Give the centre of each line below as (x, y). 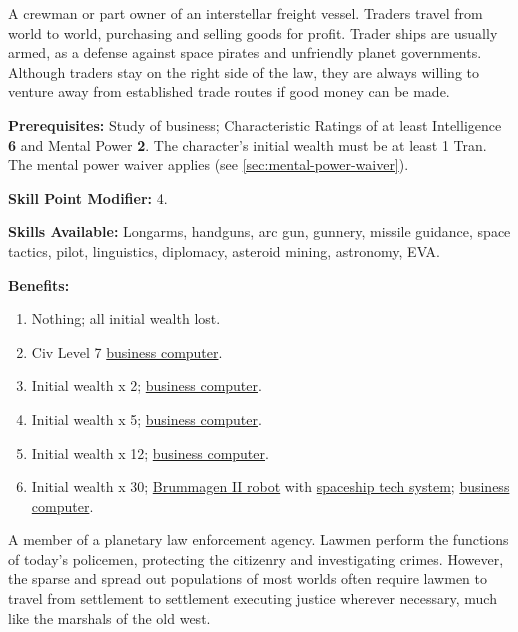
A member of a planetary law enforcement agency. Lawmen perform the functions (258, 539)
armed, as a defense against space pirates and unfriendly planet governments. (245, 52)
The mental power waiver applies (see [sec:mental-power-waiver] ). (208, 164)
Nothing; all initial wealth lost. (126, 318)
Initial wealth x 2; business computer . (146, 385)
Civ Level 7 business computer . (127, 351)
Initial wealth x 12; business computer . (150, 452)
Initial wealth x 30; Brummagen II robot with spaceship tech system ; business (270, 486)
